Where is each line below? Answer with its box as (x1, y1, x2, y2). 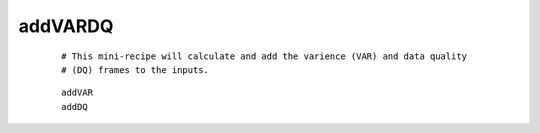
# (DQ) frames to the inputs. (61, 64, 210, 75)
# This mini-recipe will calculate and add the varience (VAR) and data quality (61, 50, 468, 62)
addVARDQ (18, 15, 114, 37)
